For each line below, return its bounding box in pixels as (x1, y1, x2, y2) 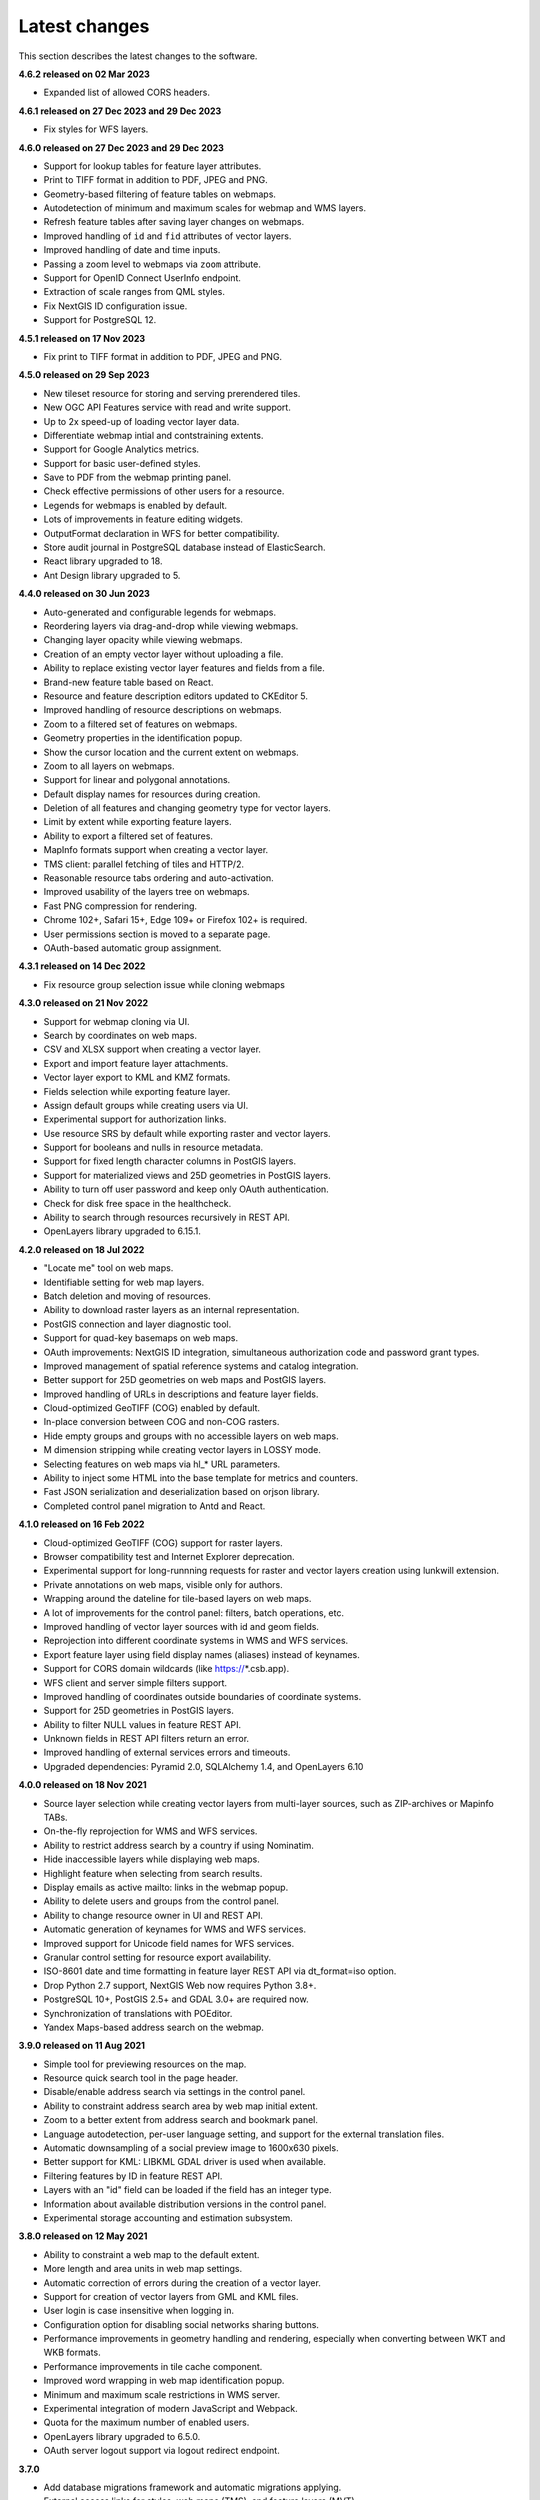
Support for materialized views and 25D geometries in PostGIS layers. (43, 1169, 331, 1181)
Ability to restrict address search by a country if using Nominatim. (43, 1839, 315, 1851)
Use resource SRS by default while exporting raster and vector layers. (43, 1127, 331, 1139)
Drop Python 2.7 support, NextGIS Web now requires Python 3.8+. (43, 1979, 317, 1991)
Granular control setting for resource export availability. (43, 1951, 272, 1963)
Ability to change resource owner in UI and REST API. (43, 1909, 264, 1921)
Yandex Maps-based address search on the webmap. (43, 2021, 265, 2033)
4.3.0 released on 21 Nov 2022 (18, 997, 149, 1009)
